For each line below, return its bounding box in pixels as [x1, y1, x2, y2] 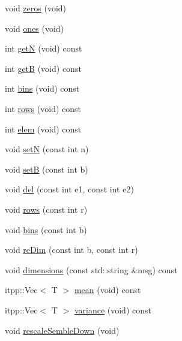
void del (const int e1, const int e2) [5, 183, 134, 195]
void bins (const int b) [5, 223, 87, 236]
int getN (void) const [5, 42, 82, 55]
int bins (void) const [5, 82, 80, 95]
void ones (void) [5, 22, 64, 34]
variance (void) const [74, 303, 151, 316]
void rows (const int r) [5, 203, 88, 215]
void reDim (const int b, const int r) [5, 243, 138, 256]
